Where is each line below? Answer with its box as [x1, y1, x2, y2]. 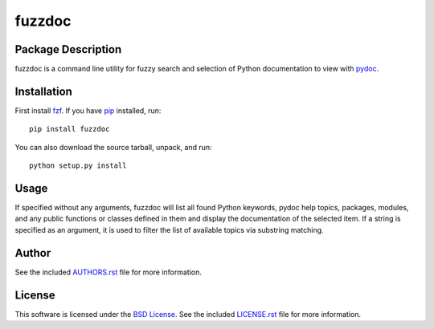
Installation [14, 84, 72, 98]
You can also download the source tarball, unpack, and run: [14, 142, 212, 152]
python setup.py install [29, 161, 127, 170]
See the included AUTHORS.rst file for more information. [14, 267, 203, 277]
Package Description [14, 43, 122, 56]
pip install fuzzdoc [29, 124, 110, 134]
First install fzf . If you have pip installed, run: [14, 105, 162, 116]
